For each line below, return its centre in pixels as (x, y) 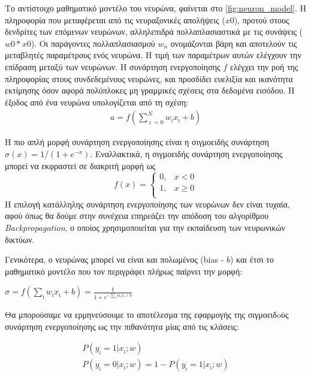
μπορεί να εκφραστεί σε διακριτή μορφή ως (80, 165)
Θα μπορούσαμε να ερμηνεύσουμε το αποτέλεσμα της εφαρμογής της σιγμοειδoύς (147, 315)
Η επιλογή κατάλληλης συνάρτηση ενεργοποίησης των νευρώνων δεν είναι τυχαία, (147, 204)
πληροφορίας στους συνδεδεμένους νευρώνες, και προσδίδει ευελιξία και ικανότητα (149, 78)
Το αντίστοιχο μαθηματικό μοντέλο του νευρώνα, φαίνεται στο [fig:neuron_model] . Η (156, 8)
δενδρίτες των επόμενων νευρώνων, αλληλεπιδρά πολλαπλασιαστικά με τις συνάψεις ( (154, 31)
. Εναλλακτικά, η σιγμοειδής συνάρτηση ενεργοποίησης (186, 153)
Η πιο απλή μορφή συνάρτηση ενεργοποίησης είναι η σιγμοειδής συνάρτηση (137, 142)
